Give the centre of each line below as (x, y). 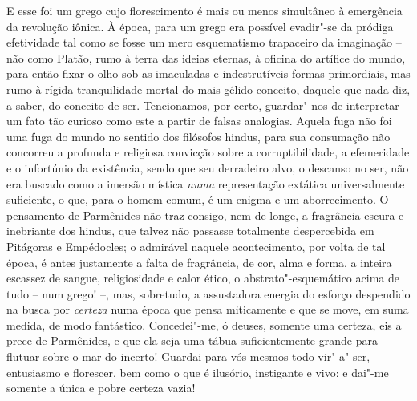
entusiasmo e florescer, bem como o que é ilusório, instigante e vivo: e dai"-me (198, 372)
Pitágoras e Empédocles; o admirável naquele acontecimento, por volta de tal (196, 246)
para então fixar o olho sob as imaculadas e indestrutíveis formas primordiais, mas (208, 73)
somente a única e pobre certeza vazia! (101, 388)
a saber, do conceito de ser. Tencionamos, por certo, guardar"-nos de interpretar (203, 105)
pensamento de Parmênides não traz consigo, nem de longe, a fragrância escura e (205, 215)
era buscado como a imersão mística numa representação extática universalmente (206, 183)
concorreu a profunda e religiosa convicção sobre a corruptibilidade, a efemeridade (208, 152)
